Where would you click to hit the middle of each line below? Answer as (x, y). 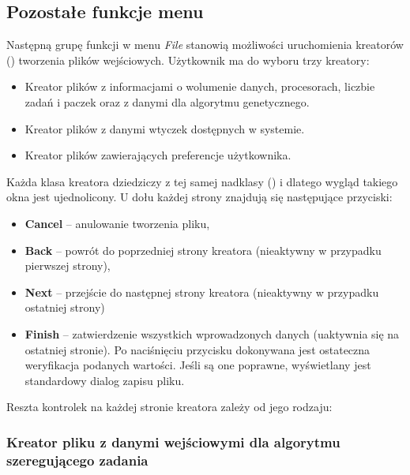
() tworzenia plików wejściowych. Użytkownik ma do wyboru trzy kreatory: (188, 60)
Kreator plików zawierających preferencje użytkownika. (158, 155)
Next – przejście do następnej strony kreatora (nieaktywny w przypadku (202, 292)
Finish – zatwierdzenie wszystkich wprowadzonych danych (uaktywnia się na (212, 333)
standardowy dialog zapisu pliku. (105, 380)
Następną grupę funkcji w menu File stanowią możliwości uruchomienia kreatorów (205, 45)
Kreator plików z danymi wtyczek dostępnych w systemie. (165, 128)
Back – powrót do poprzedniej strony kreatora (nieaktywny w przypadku (203, 250)
